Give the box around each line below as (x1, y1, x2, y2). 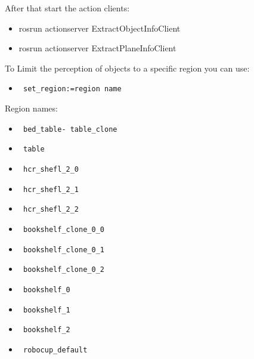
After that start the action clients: (5, 2, 130, 14)
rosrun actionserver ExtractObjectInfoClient (18, 21, 181, 34)
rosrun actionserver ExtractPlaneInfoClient (18, 42, 176, 54)
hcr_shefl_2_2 (23, 205, 79, 214)
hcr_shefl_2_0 (23, 165, 79, 174)
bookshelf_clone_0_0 (23, 225, 104, 234)
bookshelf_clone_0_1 (23, 245, 104, 254)
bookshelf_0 (23, 285, 70, 294)
